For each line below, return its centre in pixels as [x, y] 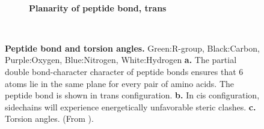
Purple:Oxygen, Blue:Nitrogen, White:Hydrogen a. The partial [121, 60]
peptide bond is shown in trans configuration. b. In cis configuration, [132, 95]
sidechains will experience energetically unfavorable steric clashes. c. [130, 106]
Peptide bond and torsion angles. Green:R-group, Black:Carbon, [132, 48]
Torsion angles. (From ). [49, 118]
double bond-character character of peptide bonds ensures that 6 [124, 71]
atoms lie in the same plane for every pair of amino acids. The [120, 83]
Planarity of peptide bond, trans [98, 7]
